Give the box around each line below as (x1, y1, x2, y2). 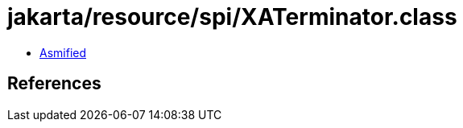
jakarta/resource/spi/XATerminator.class (7, 3, 457, 31)
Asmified (39, 45, 87, 60)
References (7, 73, 101, 94)
